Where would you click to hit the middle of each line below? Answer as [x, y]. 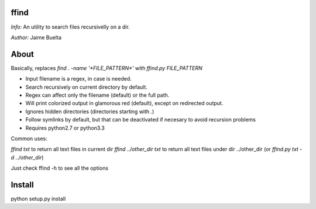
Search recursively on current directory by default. [86, 87]
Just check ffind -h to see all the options [59, 168]
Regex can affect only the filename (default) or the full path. [97, 95]
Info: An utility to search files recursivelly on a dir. [70, 27]
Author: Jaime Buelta [36, 37]
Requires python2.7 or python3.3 [65, 128]
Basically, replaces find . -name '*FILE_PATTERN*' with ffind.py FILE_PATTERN [107, 68]
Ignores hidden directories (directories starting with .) [90, 112]
